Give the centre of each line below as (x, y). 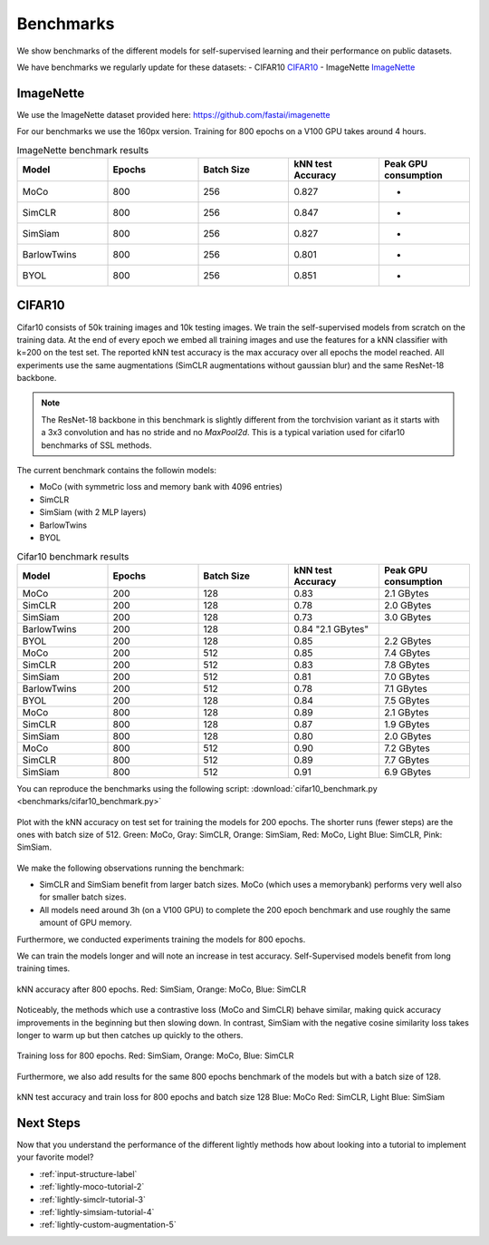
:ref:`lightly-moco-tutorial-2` (92, 1187)
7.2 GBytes (407, 748)
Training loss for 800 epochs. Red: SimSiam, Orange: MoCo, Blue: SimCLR (155, 1055)
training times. (43, 968)
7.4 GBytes (407, 653)
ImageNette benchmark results (83, 150)
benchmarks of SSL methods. (96, 445)
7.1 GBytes (405, 688)
